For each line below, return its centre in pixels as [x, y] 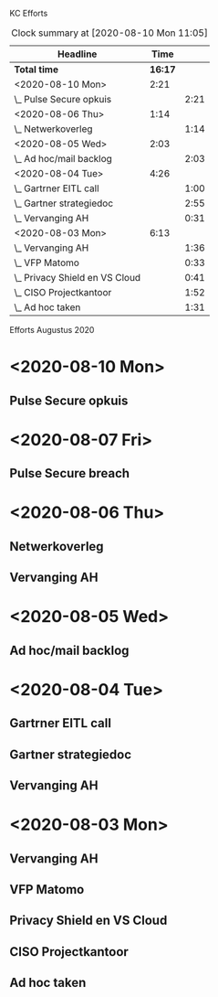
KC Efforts [29, 13]
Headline [78, 54]
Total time [36, 70]
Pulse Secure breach [70, 473]
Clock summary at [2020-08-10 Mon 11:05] [109, 33]
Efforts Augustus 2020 [52, 330]
